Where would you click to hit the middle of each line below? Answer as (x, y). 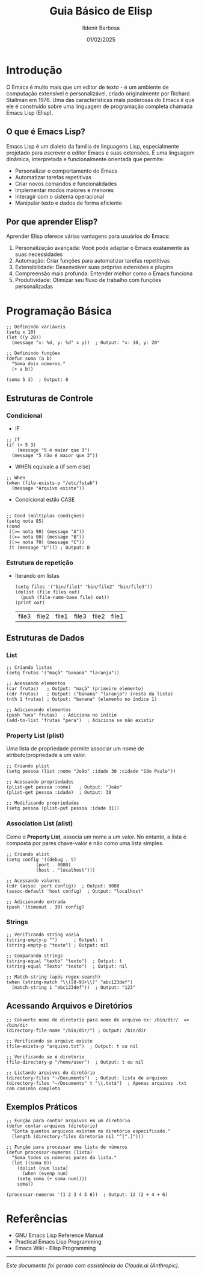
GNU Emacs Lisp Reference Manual (59, 1235)
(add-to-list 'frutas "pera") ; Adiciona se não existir (80, 720)
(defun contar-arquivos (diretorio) (52, 1126)
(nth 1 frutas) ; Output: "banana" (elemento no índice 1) (82, 699)
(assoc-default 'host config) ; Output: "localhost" (75, 891)
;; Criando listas (29, 667)
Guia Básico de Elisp (101, 11)
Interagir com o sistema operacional (60, 196)
